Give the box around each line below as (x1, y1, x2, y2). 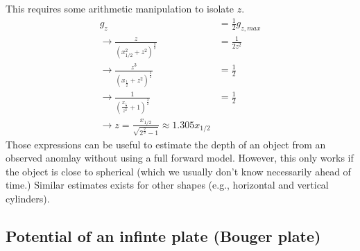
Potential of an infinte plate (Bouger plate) (6, 225, 321, 247)
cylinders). (6, 191, 50, 206)
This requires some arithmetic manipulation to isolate (6, 1, 234, 15)
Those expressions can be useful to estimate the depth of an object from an (6, 137, 326, 151)
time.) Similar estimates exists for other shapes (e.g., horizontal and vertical (6, 178, 329, 192)
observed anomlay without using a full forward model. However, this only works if (6, 150, 354, 165)
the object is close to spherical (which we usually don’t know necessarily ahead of (6, 164, 351, 178)
